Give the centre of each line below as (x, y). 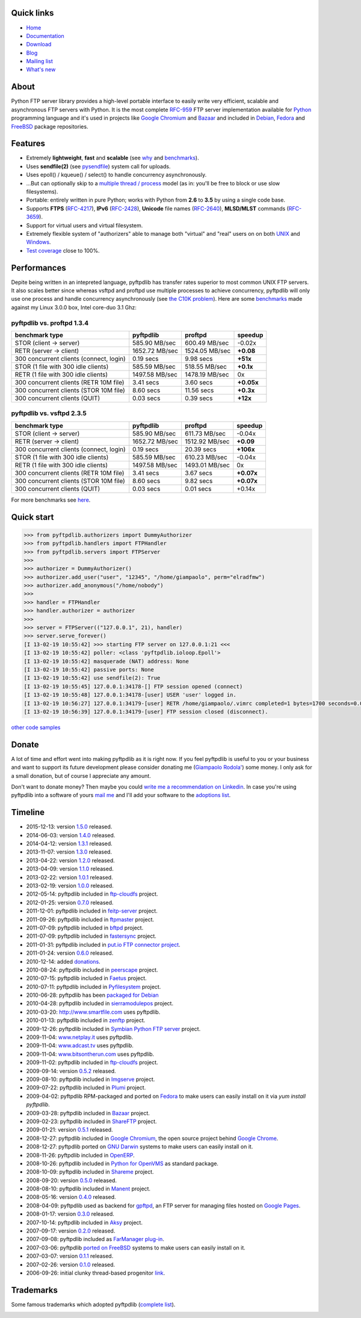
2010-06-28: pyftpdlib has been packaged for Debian (92, 995)
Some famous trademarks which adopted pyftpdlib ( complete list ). (93, 1304)
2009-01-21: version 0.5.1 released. (70, 1130)
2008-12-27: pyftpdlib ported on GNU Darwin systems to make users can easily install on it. (140, 1147)
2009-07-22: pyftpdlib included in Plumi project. (86, 1088)
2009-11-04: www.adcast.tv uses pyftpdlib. (80, 1045)
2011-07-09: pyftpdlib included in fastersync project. (91, 936)
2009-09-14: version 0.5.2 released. (71, 1071)
